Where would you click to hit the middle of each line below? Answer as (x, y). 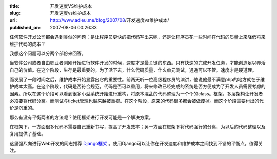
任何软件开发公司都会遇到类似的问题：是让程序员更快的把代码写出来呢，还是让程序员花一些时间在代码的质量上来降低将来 (137, 37)
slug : (15, 13)
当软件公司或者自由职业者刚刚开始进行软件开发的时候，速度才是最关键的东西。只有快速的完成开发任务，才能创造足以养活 (137, 63)
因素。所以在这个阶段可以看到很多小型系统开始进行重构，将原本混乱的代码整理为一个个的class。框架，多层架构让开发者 (136, 94)
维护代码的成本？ (27, 44)
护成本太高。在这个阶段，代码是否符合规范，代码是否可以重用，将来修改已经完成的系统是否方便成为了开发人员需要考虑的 (137, 86)
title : (15, 6)
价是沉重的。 (23, 108)
